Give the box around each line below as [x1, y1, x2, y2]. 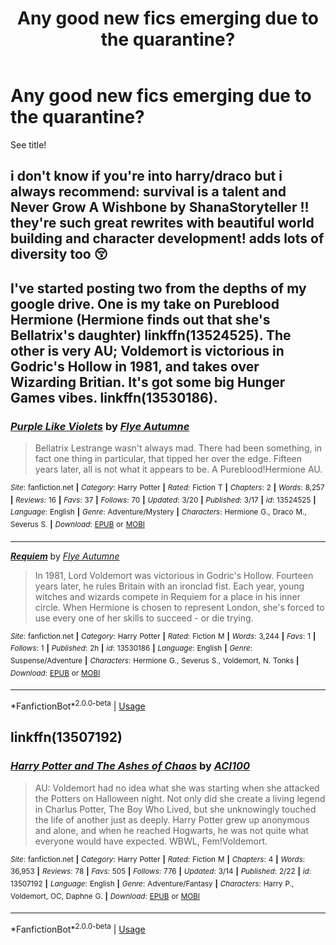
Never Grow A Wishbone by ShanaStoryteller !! [10, 199, 310, 216]
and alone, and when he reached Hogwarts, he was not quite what [34, 824, 309, 836]
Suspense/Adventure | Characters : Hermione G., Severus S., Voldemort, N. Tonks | [10, 655, 300, 666]
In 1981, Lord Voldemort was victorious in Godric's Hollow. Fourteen [34, 569, 314, 581]
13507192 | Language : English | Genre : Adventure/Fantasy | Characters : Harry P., [10, 878, 295, 889]
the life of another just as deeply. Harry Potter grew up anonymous [34, 813, 310, 826]
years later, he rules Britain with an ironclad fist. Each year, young [34, 580, 305, 592]
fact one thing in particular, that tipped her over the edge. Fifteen [34, 453, 303, 465]
